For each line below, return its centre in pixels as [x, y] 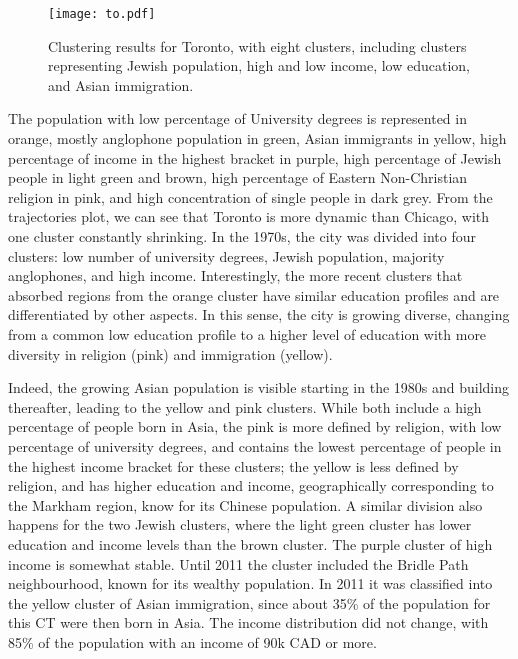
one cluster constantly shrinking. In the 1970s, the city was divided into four [242, 236]
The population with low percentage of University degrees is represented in [237, 118]
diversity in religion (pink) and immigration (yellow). [170, 353]
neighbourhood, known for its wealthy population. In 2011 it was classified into [250, 583]
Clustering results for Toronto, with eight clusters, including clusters [257, 45]
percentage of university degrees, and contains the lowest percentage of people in [255, 445]
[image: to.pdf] [102, 14]
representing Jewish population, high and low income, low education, [259, 65]
